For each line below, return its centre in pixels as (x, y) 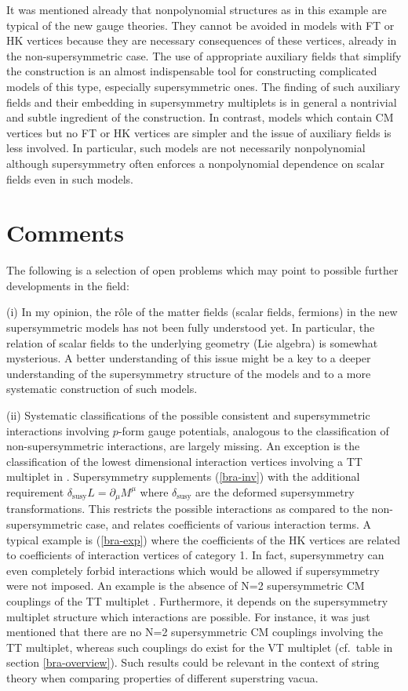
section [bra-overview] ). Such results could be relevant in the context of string (193, 662)
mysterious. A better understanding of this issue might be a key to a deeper (189, 358)
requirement (35, 491)
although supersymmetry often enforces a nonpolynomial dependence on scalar (195, 163)
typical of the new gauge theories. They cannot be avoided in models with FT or (200, 25)
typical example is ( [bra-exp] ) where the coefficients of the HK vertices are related (204, 539)
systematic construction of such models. (102, 389)
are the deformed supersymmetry (275, 491)
